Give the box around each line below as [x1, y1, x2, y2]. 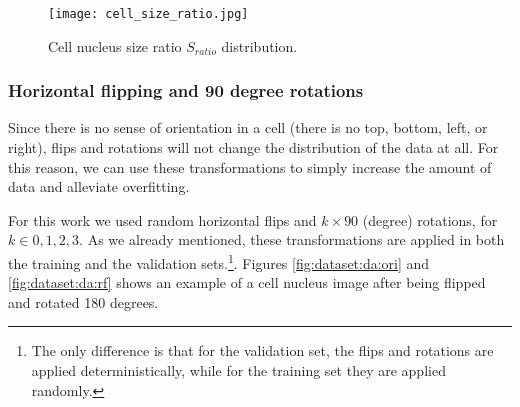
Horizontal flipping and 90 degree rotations [8, 78, 364, 103]
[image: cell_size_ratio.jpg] [48, 7, 249, 21]
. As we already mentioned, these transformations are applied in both [79, 229, 505, 250]
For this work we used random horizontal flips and [8, 209, 317, 230]
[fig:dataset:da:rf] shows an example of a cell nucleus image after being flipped [8, 272, 486, 293]
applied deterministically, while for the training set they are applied [31, 360, 446, 381]
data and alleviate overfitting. [8, 176, 190, 197]
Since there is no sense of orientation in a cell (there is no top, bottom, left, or [8, 117, 488, 138]
